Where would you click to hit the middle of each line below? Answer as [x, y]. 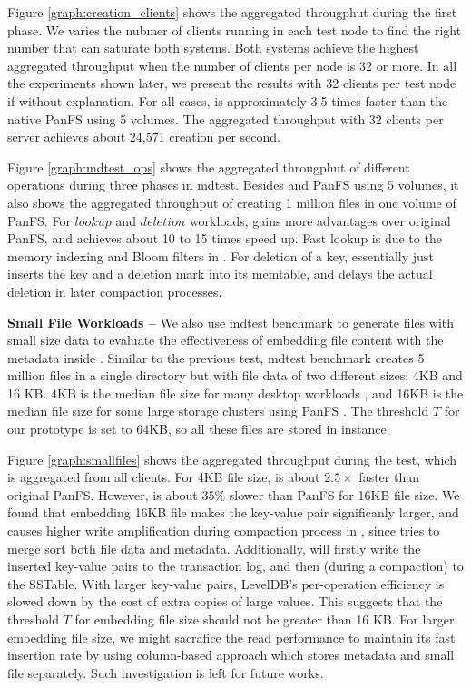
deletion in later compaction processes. [115, 291]
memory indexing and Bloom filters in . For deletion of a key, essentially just [221, 256]
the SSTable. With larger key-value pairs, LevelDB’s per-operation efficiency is [226, 583]
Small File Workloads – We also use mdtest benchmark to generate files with [231, 322]
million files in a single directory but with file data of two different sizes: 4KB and [235, 375]
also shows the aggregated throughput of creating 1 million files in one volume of [232, 202]
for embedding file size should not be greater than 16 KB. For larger [265, 619]
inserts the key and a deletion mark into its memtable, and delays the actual [220, 274]
